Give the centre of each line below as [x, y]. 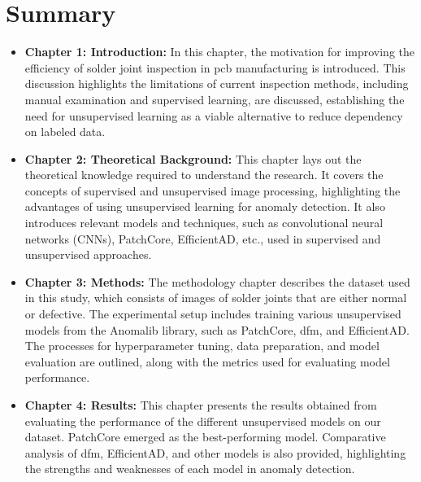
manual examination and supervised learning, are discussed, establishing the [215, 99]
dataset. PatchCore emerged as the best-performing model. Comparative [205, 437]
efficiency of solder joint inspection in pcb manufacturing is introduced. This [215, 67]
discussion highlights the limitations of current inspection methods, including [217, 83]
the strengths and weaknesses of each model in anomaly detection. [190, 469]
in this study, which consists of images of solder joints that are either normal [216, 298]
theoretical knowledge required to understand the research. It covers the [204, 175]
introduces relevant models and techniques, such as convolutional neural [204, 223]
